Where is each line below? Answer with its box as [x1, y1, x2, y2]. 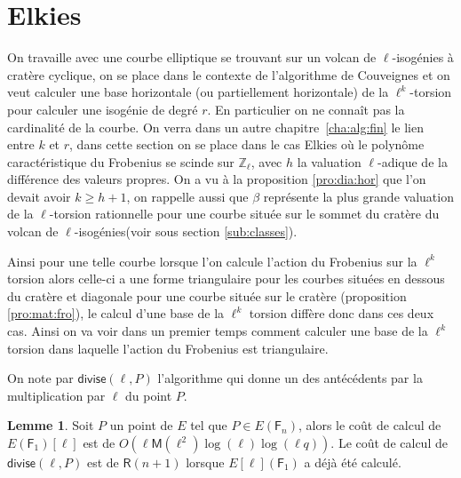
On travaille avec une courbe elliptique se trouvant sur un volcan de [7, 48, 377, 67]
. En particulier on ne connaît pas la [207, 100, 405, 118]
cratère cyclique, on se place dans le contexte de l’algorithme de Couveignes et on [7, 65, 450, 84]
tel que [190, 416, 227, 434]
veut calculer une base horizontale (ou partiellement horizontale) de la [7, 83, 389, 101]
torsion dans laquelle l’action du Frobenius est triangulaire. [7, 339, 329, 357]
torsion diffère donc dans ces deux [249, 304, 434, 323]
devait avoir [7, 187, 71, 205]
